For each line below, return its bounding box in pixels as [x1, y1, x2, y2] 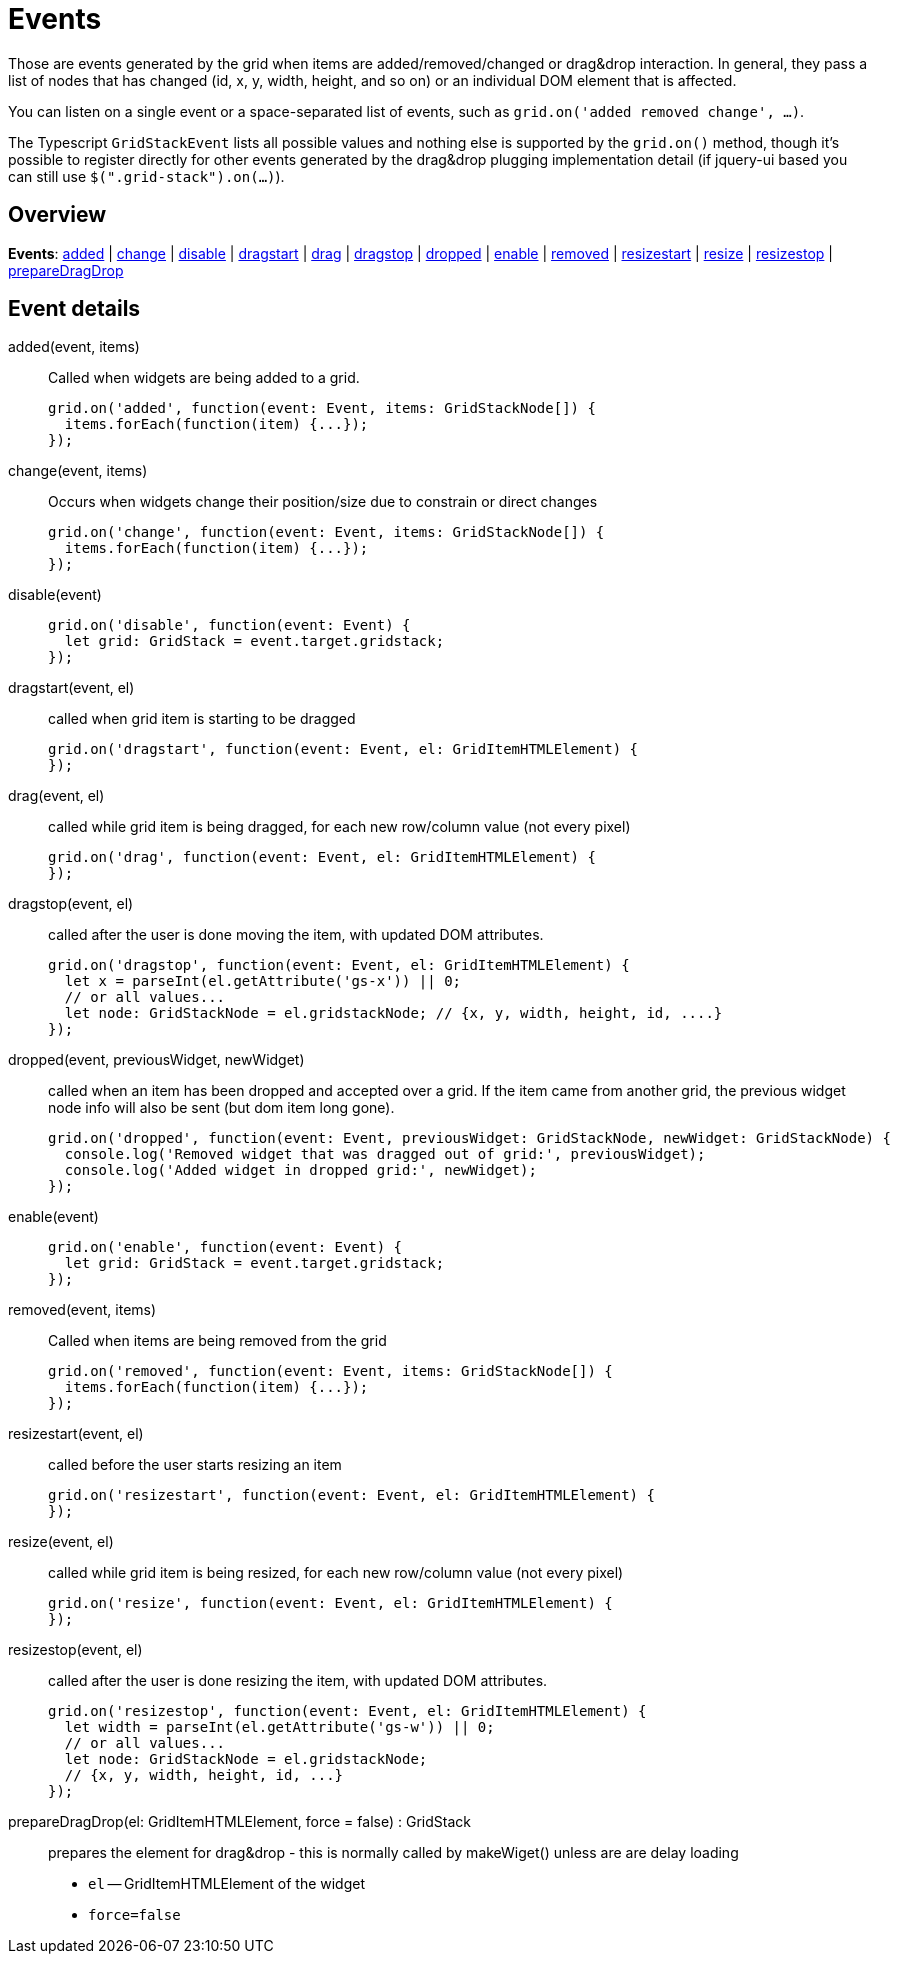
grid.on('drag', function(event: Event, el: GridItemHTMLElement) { [48, 849, 596, 866]
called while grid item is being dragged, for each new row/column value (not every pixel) [48, 818, 631, 836]
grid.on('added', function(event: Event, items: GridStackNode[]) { [48, 400, 596, 417]
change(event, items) [8, 462, 148, 480]
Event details [8, 296, 141, 322]
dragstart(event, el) [8, 679, 135, 697]
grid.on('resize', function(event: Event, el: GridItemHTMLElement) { [48, 1595, 613, 1612]
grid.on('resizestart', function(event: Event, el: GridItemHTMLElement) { [48, 1487, 655, 1504]
